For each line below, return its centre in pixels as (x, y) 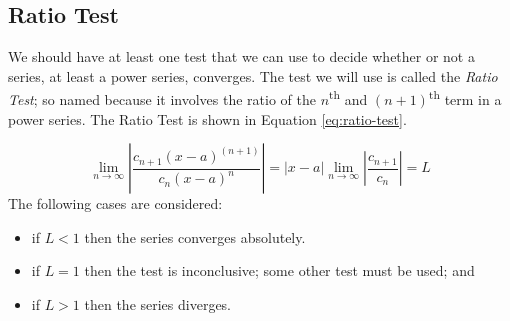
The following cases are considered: (115, 203)
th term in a (465, 98)
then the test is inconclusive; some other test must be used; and (279, 270)
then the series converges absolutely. (195, 236)
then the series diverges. (158, 304)
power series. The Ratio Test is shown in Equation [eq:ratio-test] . (207, 118)
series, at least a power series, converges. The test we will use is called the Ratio (253, 75)
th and (348, 98)
